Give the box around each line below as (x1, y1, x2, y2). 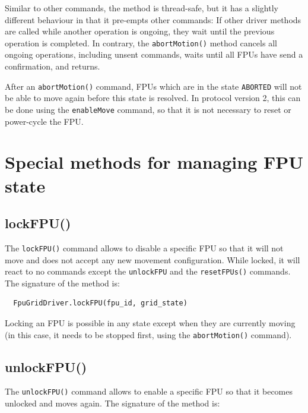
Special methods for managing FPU (5, 150, 304, 174)
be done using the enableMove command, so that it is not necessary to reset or (5, 103, 291, 115)
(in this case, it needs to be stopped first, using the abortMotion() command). (5, 328, 292, 341)
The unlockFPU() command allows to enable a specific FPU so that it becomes (5, 385, 293, 398)
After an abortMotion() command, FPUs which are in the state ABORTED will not (5, 80, 302, 92)
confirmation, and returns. (5, 60, 100, 72)
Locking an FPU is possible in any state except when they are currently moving (5, 316, 296, 329)
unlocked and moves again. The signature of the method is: (5, 397, 220, 409)
